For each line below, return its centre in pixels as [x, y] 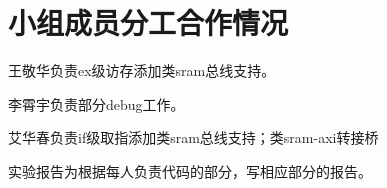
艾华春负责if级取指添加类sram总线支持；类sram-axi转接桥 [193, 137]
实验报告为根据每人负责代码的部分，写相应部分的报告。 [190, 170]
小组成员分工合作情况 [148, 22]
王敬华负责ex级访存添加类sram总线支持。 [142, 70]
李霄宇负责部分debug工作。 [96, 103]
